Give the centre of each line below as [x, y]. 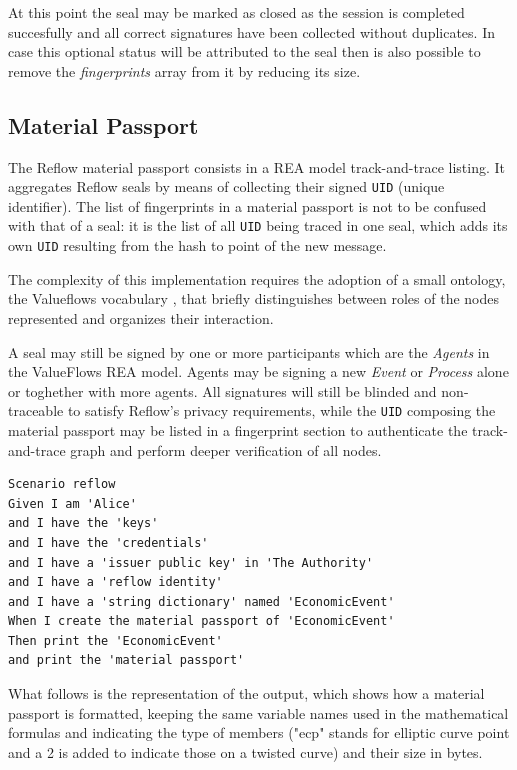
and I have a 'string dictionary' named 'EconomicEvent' [201, 601]
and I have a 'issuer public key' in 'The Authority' [191, 562]
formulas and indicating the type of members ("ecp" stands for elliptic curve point [259, 732]
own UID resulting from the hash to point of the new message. [197, 245]
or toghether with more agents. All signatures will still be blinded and [222, 390]
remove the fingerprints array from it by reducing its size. [184, 70]
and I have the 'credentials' [108, 542]
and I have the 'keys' [83, 523]
